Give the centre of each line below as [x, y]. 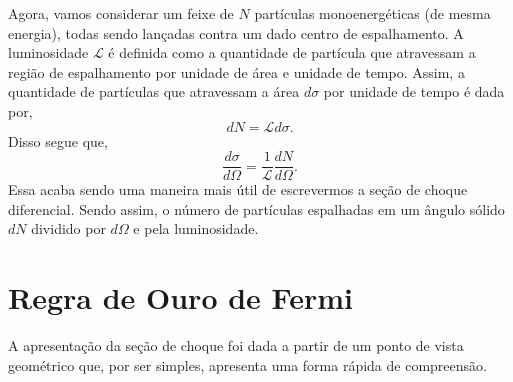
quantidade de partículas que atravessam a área [154, 91]
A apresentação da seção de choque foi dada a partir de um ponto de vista [236, 345]
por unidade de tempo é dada [414, 91]
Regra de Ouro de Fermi [180, 297]
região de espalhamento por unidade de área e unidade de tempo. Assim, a [236, 71]
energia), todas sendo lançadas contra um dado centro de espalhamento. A [236, 32]
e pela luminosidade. [196, 228]
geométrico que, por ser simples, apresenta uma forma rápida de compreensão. [247, 364]
